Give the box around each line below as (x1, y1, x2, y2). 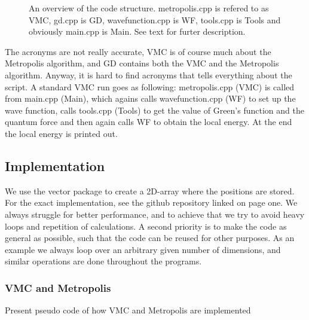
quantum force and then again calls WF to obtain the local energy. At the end (5, 115, 292, 128)
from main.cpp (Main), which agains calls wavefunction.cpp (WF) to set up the (5, 92, 296, 105)
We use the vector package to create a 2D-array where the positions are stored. (5, 184, 295, 197)
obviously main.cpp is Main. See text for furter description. (29, 25, 246, 38)
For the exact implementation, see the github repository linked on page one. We (5, 196, 298, 209)
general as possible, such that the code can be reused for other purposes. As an (5, 231, 295, 244)
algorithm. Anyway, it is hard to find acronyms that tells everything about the (5, 68, 292, 81)
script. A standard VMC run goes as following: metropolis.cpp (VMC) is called (5, 80, 295, 93)
